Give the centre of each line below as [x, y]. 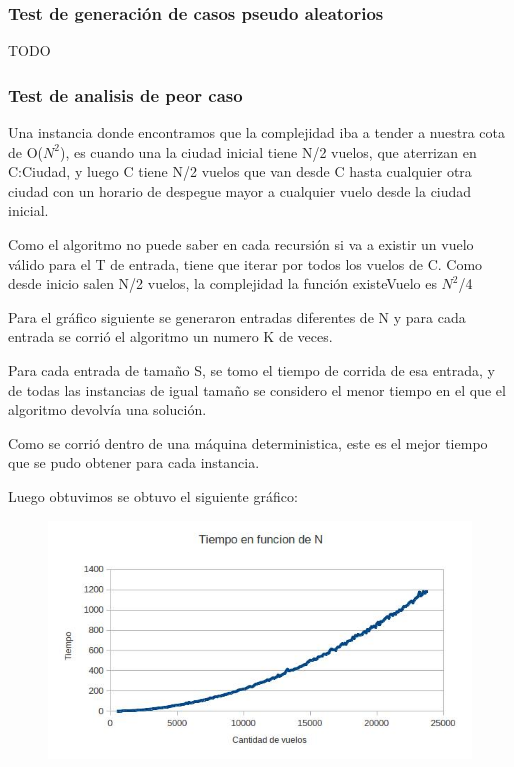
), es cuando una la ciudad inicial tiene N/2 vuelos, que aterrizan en [268, 151]
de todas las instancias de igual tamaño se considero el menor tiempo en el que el [257, 389]
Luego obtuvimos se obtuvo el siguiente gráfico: [153, 495]
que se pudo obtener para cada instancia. [134, 462]
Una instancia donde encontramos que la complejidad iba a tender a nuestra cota [256, 132]
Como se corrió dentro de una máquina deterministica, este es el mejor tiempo [248, 442]
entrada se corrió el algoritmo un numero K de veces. [170, 336]
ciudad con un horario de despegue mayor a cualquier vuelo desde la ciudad [240, 190]
